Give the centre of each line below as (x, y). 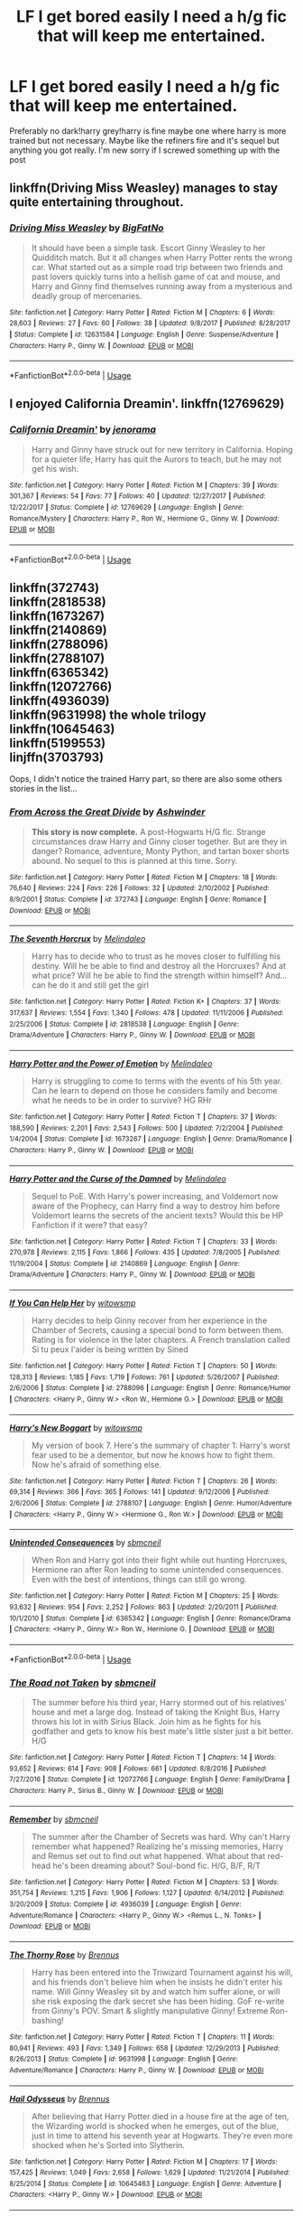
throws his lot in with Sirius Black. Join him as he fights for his (146, 1721)
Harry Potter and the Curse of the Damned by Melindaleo (118, 1178)
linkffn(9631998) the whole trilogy (108, 714)
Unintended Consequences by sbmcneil (85, 1543)
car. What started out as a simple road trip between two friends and (157, 267)
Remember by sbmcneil (54, 1819)
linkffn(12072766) (61, 686)
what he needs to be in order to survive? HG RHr (121, 1100)
